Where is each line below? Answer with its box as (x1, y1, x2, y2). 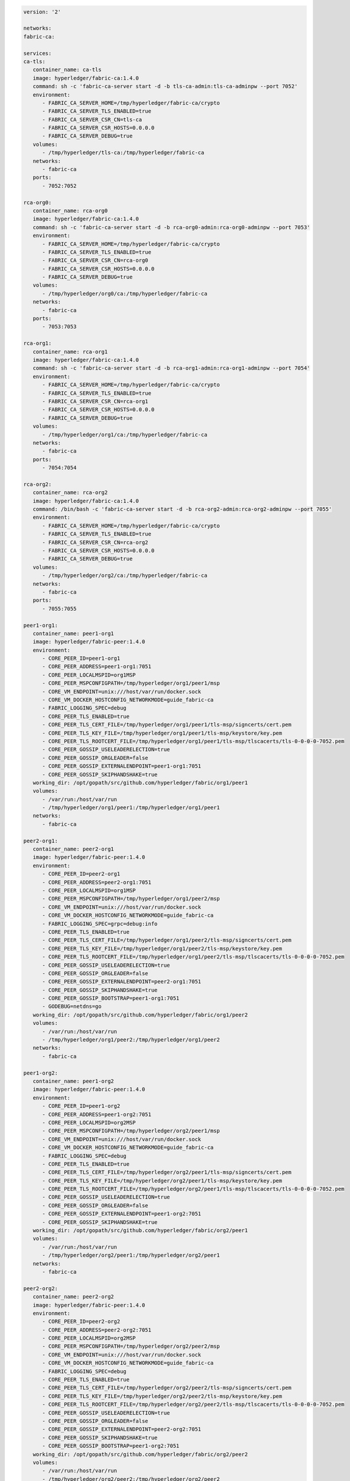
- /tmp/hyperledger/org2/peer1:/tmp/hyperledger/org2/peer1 (42, 1252, 220, 1259)
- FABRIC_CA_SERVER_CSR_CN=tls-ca (42, 116, 142, 123)
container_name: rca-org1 (33, 348, 108, 355)
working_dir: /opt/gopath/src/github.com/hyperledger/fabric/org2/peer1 (33, 1227, 248, 1234)
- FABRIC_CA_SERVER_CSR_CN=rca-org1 (42, 398, 148, 405)
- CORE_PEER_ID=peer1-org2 (42, 1102, 121, 1110)
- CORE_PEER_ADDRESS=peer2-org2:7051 (42, 1326, 152, 1333)
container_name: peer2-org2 (33, 1293, 115, 1300)
